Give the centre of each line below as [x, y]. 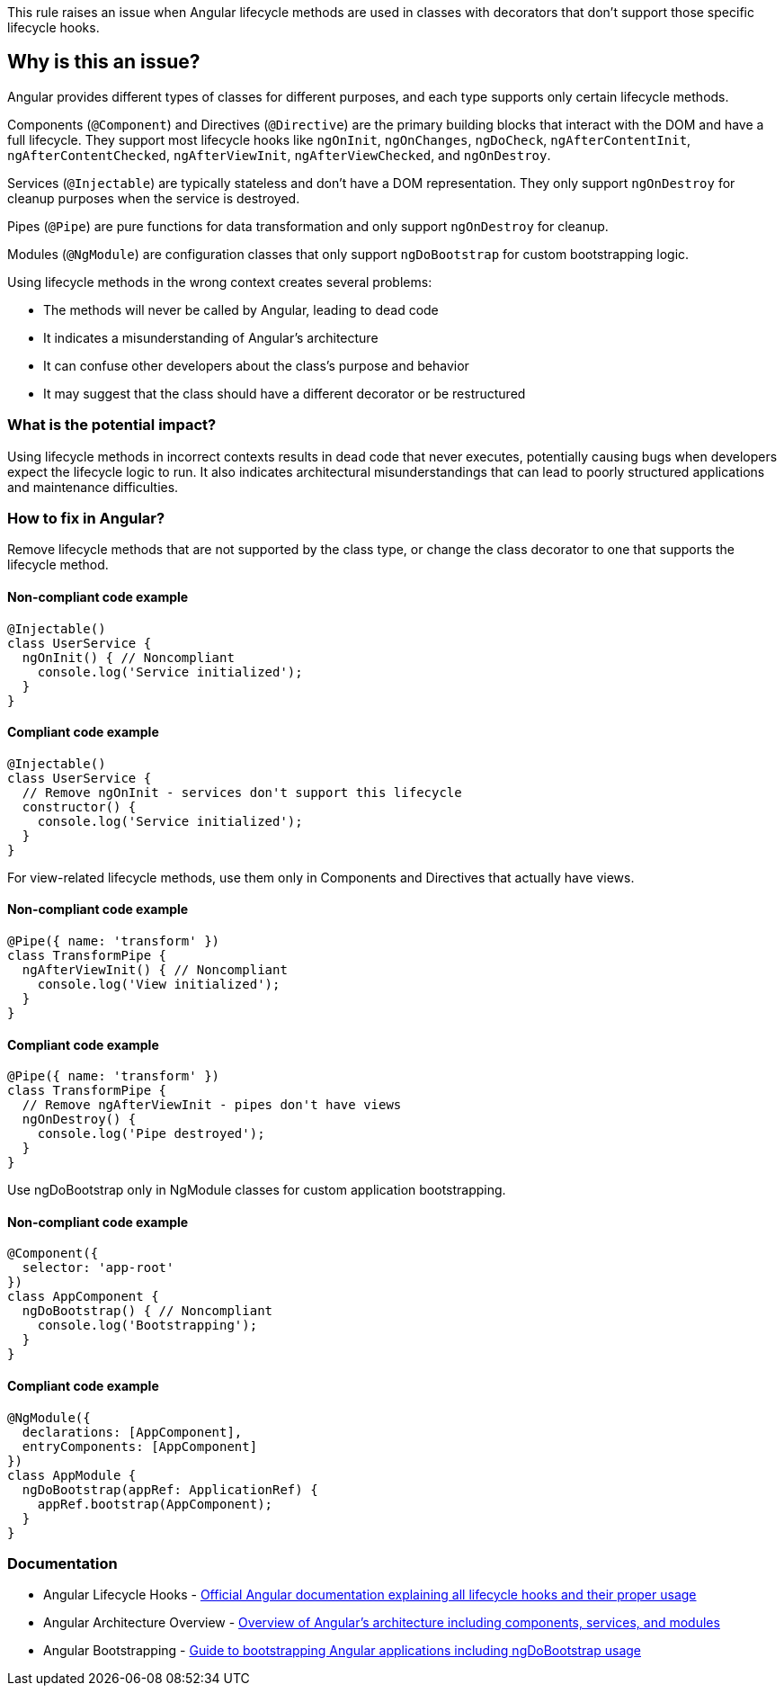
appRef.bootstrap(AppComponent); [155, 1504]
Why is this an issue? [104, 62]
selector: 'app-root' [98, 1268]
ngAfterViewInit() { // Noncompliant [155, 970]
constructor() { [79, 806]
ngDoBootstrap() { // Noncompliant [147, 1311]
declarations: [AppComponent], [132, 1432]
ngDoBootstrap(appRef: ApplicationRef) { [170, 1489]
